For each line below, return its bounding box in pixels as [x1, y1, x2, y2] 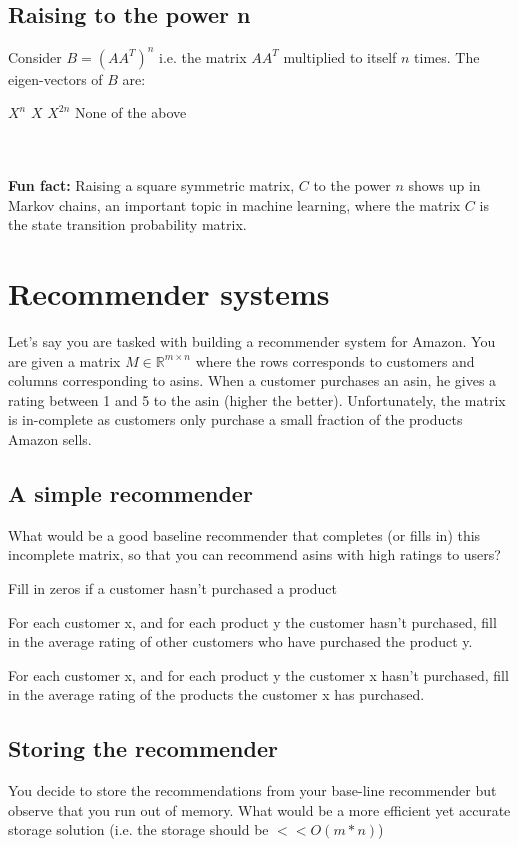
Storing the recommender [8, 733, 278, 764]
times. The [414, 46, 480, 67]
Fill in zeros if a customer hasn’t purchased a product [8, 577, 337, 598]
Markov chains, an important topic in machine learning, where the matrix [8, 194, 461, 215]
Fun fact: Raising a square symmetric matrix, [8, 175, 295, 196]
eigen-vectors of [8, 68, 103, 89]
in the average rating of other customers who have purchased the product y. [8, 631, 473, 652]
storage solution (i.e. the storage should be [8, 819, 269, 840]
